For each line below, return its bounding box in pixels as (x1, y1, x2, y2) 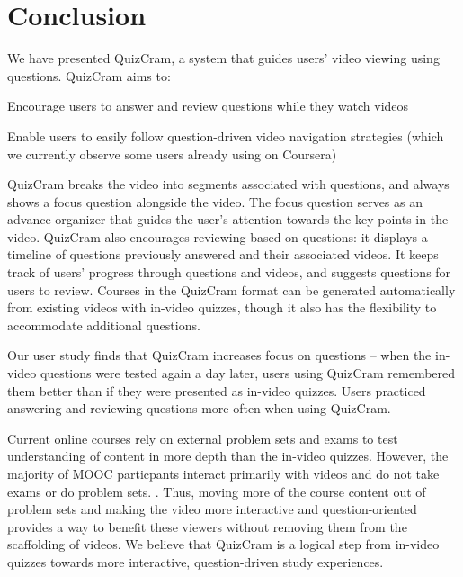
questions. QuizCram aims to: (7, 66, 171, 85)
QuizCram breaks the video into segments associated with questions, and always (7, 175, 450, 194)
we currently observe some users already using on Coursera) (7, 144, 337, 163)
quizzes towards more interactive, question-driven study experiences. (7, 552, 384, 571)
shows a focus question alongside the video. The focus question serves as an (7, 192, 423, 211)
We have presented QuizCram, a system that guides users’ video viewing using (7, 49, 440, 68)
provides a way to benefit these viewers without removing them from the (7, 517, 407, 536)
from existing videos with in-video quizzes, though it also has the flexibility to (7, 298, 437, 317)
